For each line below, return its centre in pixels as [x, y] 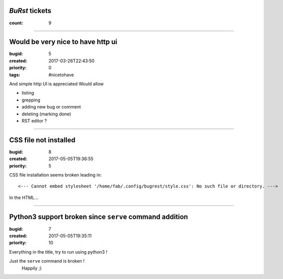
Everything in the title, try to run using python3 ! [58, 252]
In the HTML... [24, 197]
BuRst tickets [30, 11]
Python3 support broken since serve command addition [99, 217]
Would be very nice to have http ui [63, 42]
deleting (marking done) [46, 114]
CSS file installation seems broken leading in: [56, 175]
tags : [15, 75]
